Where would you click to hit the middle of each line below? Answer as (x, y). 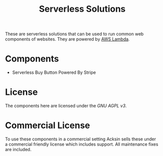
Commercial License (48, 125)
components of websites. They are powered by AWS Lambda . (67, 39)
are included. (18, 149)
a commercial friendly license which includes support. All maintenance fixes (82, 144)
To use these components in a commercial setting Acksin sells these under (81, 139)
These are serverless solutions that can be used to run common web (74, 34)
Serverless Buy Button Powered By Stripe (54, 72)
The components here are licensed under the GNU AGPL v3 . (66, 106)
